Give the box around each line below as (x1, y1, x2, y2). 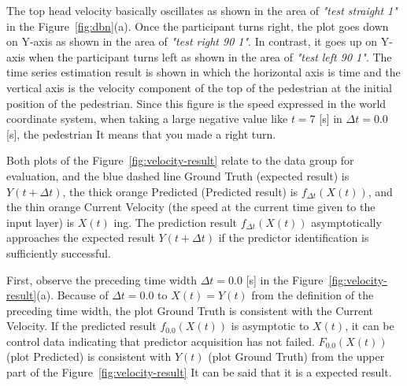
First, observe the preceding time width (6, 271, 197, 288)
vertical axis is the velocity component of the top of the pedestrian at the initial (6, 79, 392, 95)
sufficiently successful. (6, 244, 111, 261)
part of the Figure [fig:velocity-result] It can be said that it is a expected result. (6, 364, 392, 380)
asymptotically (311, 213, 382, 230)
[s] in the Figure (246, 271, 324, 288)
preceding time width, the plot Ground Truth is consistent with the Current (6, 302, 374, 318)
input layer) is (6, 213, 75, 230)
